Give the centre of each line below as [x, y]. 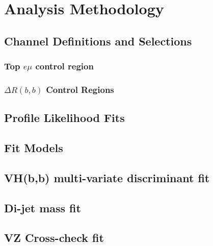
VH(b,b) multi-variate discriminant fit [107, 177]
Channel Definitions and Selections [98, 41]
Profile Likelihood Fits [64, 118]
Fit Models [34, 148]
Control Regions [80, 89]
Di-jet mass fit [43, 207]
